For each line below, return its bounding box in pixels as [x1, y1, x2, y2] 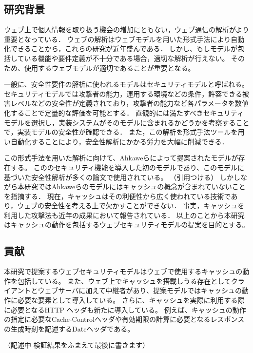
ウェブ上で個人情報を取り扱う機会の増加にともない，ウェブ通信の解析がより [4, 24, 250, 35]
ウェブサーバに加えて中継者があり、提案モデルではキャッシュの [38, 285, 242, 295]
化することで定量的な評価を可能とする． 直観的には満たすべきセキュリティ [4, 107, 244, 118]
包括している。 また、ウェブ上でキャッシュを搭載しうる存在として [17, 275, 231, 286]
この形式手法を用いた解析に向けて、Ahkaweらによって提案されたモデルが [4, 153, 238, 163]
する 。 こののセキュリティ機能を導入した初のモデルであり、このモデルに [10, 162, 245, 172]
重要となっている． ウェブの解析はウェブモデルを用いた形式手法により [4, 34, 231, 44]
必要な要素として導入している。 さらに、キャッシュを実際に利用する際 [17, 295, 245, 305]
